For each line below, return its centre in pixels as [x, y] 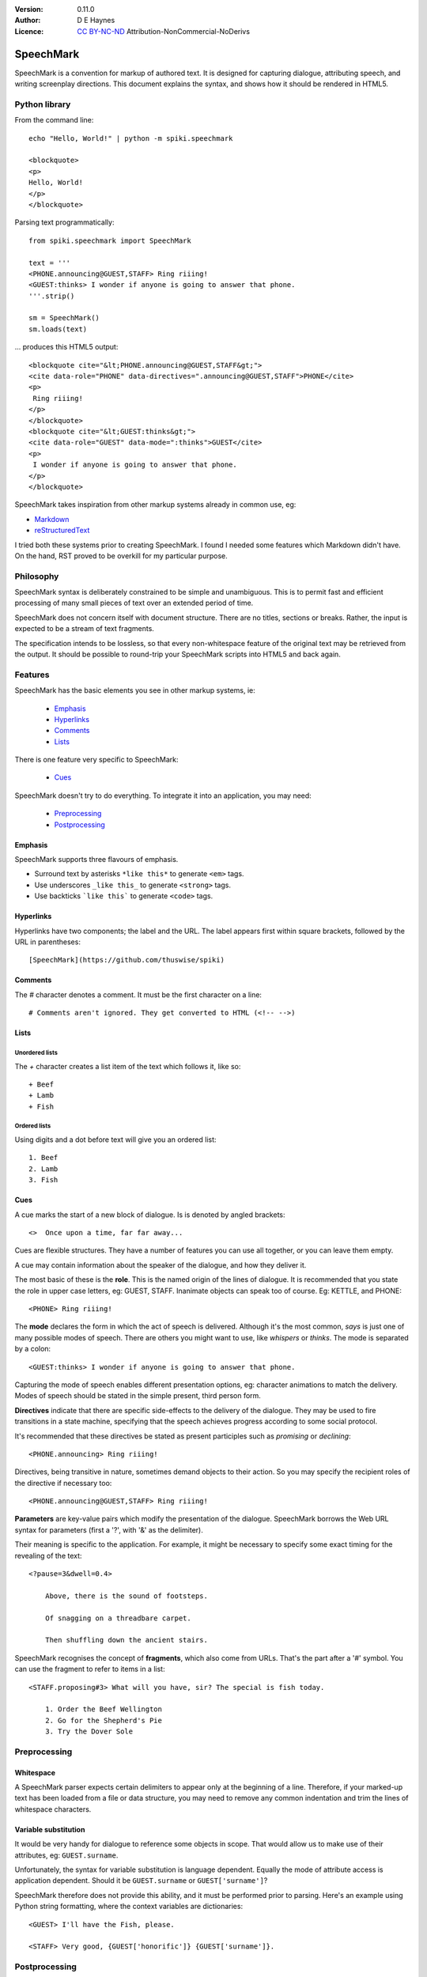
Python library [43, 104]
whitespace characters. [53, 1809]
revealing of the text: [48, 1556]
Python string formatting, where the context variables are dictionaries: [129, 1907]
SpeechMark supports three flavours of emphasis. [96, 860]
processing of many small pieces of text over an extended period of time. [134, 603]
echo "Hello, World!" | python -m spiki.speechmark [131, 138]
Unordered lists [36, 1053]
